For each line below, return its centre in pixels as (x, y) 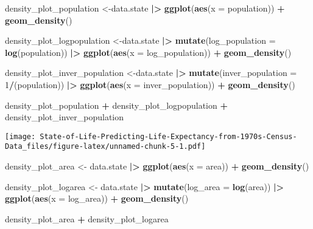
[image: (20, 136)
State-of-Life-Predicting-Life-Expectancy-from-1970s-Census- (168, 136)
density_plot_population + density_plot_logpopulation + (116, 105)
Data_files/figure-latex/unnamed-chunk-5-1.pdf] (105, 147)
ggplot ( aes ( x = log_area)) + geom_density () (97, 198)
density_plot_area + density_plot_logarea (87, 218)
